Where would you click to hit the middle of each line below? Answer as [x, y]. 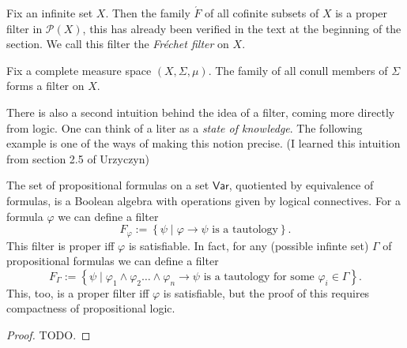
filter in [24, 28]
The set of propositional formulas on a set [108, 185]
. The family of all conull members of [298, 70]
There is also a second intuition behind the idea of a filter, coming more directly [201, 112]
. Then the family [148, 13]
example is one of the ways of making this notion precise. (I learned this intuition [203, 143]
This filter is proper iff [60, 245]
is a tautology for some [259, 277]
